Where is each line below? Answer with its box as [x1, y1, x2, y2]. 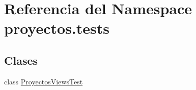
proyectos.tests [4, 18, 110, 38]
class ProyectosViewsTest [4, 76, 83, 86]
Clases [4, 52, 38, 68]
